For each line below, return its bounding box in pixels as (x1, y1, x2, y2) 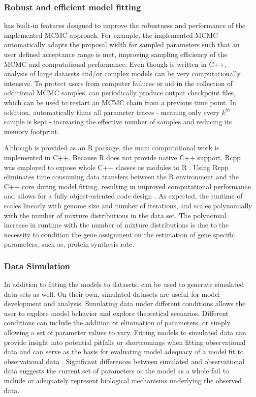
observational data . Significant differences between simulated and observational (4, 356, 245, 366)
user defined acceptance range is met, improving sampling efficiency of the (4, 49, 227, 59)
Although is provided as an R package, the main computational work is (4, 142, 220, 153)
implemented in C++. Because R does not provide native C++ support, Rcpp (4, 152, 241, 162)
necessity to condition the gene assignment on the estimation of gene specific (4, 229, 235, 239)
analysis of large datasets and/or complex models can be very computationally (4, 68, 241, 79)
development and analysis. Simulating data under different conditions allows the (4, 298, 246, 309)
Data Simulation (4, 259, 70, 272)
